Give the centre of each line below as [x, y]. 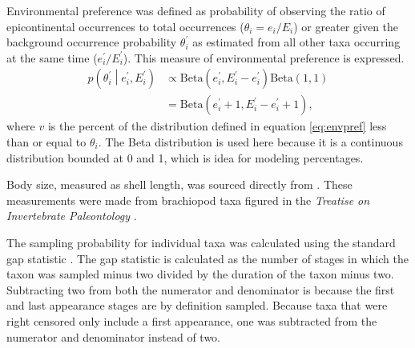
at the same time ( [52, 57]
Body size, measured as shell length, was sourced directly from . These [179, 184]
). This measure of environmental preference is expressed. [264, 57]
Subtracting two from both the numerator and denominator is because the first [201, 289]
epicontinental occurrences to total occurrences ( [125, 26]
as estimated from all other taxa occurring [296, 42]
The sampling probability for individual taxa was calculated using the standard [201, 242]
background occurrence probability [92, 42]
